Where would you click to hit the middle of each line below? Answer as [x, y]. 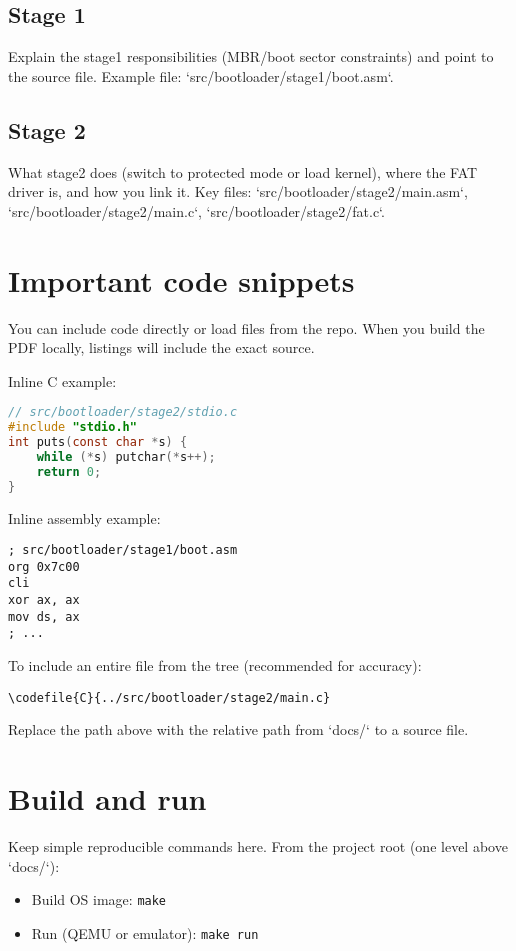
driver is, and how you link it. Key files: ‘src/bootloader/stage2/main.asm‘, [238, 191]
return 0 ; [69, 471]
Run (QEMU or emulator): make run [145, 932]
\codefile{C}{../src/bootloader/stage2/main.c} [169, 697]
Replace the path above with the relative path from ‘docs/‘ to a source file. [238, 729]
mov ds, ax [44, 616]
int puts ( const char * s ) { [98, 442]
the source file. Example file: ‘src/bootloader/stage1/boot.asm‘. [201, 75]
